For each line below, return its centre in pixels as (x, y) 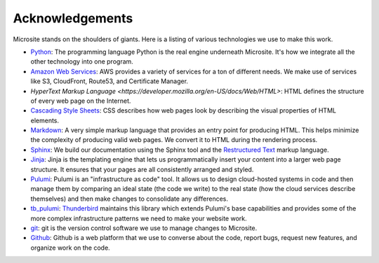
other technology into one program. (82, 62)
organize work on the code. (70, 248)
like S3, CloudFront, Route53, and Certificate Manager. (109, 81)
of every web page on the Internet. (81, 101)
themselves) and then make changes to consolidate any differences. (129, 199)
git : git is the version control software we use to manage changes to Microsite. (144, 228)
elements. (45, 120)
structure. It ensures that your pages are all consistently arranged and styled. (142, 169)
